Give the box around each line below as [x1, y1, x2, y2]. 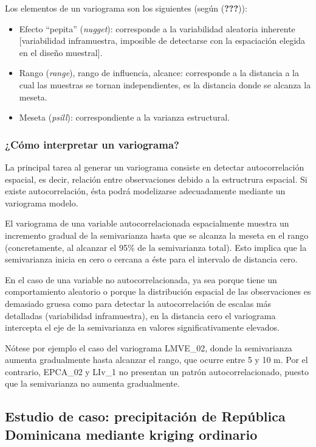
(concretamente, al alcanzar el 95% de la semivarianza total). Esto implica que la [5, 241, 307, 253]
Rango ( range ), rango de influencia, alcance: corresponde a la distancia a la [19, 66, 299, 79]
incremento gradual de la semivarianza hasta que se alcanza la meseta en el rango [5, 228, 309, 241]
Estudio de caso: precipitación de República [5, 407, 286, 426]
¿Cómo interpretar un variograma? [5, 136, 179, 152]
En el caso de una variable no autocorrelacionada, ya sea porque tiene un [5, 273, 277, 286]
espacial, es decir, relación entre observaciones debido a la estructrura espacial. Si [5, 172, 307, 185]
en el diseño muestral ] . [19, 46, 103, 58]
